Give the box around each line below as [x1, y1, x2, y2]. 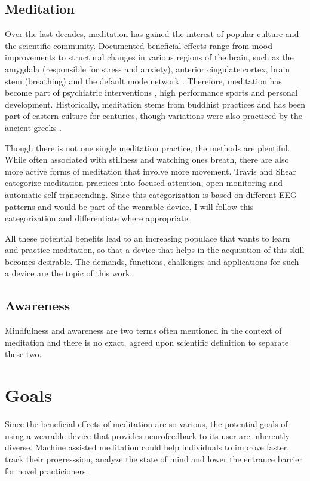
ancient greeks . [5, 121, 62, 133]
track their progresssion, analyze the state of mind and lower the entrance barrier [5, 452, 303, 465]
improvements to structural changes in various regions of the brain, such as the [5, 51, 294, 63]
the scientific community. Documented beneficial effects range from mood [5, 39, 272, 51]
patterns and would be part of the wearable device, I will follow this [5, 200, 254, 212]
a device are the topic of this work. [5, 267, 133, 279]
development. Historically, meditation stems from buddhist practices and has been [5, 98, 306, 110]
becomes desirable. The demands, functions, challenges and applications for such [5, 255, 299, 267]
